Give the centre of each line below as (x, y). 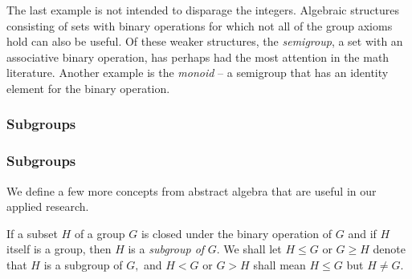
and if (362, 233)
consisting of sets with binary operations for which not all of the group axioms (200, 25)
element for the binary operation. (88, 88)
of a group (100, 233)
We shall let (253, 249)
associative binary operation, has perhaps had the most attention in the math (198, 57)
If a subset (32, 233)
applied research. (48, 206)
